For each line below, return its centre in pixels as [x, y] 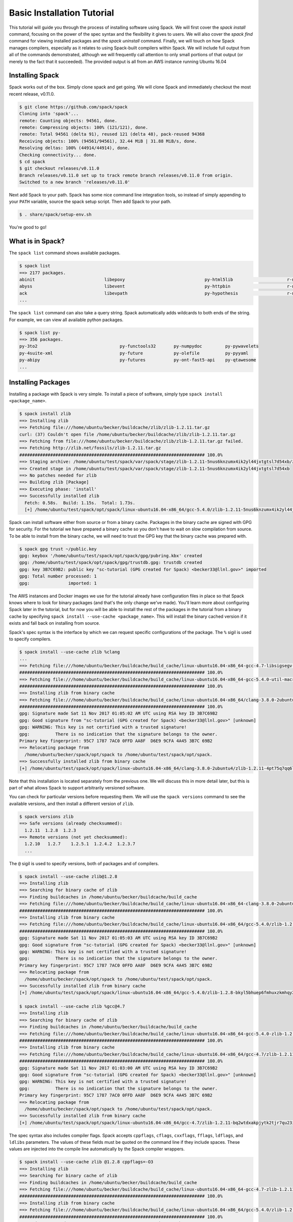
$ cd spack [32, 162]
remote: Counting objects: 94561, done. [68, 120]
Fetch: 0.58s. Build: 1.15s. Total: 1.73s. [80, 503]
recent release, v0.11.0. [32, 94]
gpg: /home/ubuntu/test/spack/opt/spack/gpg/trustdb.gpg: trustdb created [111, 563]
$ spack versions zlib [46, 817]
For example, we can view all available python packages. [66, 320]
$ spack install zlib [45, 414]
